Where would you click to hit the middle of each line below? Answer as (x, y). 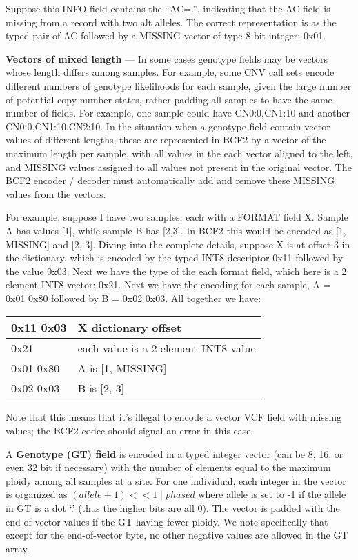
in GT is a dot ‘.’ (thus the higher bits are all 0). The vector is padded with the (173, 508)
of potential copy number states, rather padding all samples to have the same (169, 99)
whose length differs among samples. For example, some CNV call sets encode (170, 72)
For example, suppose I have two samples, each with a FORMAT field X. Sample (177, 217)
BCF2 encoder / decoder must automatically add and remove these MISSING (170, 180)
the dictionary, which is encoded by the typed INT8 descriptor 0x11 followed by (175, 258)
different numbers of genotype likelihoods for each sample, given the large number (179, 85)
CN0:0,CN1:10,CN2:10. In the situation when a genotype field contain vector (168, 126)
